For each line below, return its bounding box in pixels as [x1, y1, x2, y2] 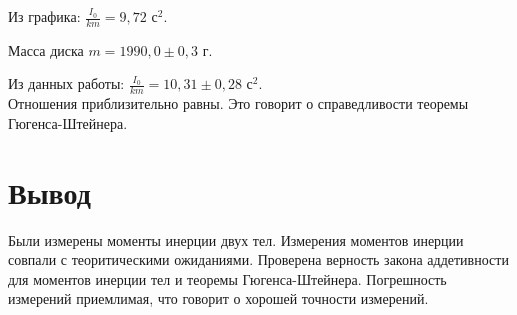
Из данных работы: [8, 73, 125, 94]
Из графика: [8, 6, 81, 26]
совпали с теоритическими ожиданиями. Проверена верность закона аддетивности [8, 249, 509, 270]
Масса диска [8, 39, 84, 60]
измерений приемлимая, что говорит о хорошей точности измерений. [8, 288, 429, 309]
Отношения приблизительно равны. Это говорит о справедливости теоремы [8, 93, 469, 114]
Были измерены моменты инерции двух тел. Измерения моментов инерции [8, 229, 464, 250]
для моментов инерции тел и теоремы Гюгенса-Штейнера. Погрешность [8, 268, 447, 289]
